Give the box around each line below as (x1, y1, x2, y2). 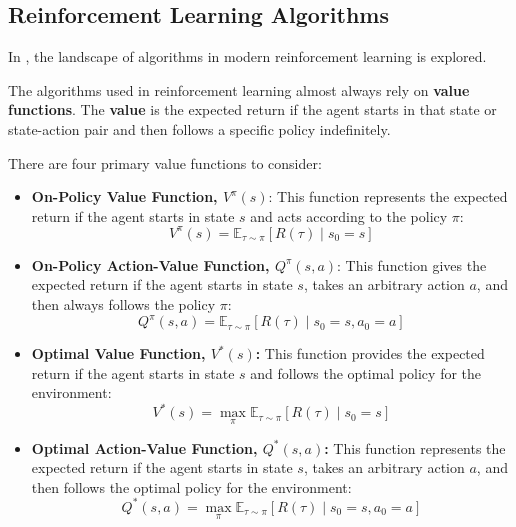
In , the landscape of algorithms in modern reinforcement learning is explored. (8, 46, 487, 67)
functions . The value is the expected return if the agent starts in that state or (8, 99, 497, 120)
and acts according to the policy (250, 205, 448, 226)
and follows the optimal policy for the (250, 362, 482, 383)
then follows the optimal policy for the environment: (31, 476, 352, 497)
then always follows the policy (31, 294, 216, 315)
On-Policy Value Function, (31, 186, 218, 207)
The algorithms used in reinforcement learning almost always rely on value (8, 79, 470, 100)
